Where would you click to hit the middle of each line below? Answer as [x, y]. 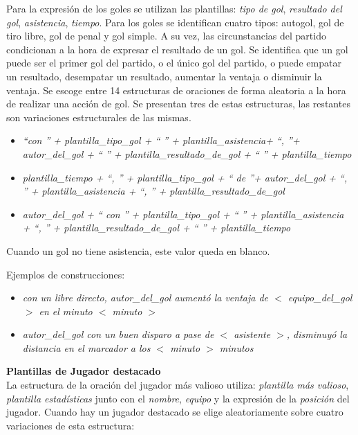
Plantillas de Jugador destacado [84, 371]
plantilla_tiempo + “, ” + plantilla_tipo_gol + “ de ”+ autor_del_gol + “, [185, 177]
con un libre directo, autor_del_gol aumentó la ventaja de [145, 298]
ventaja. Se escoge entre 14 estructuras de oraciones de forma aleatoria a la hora [176, 90]
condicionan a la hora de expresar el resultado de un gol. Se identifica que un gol [177, 49]
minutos [236, 347]
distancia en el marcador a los [86, 347]
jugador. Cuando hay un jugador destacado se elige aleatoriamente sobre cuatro [175, 412]
